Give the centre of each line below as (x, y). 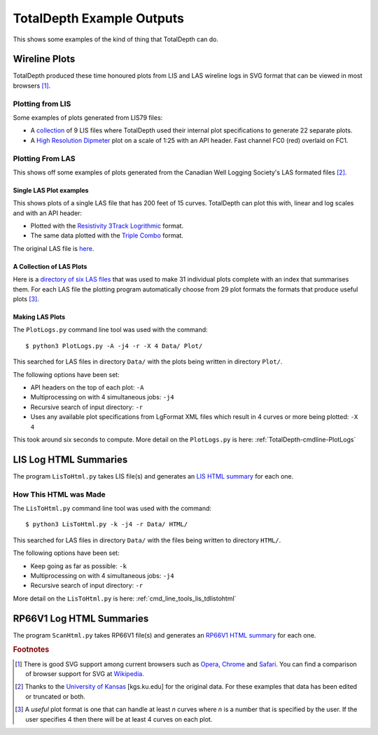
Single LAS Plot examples (51, 190)
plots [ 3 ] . (26, 299)
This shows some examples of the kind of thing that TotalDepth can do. (116, 39)
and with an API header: (48, 213)
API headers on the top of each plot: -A (87, 387)
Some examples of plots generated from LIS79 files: (88, 117)
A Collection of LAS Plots (50, 266)
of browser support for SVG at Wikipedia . (85, 674)
